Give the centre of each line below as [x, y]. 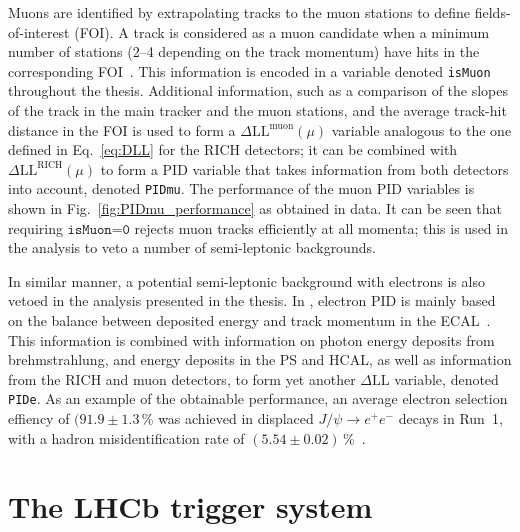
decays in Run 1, [450, 418]
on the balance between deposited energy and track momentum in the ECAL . [249, 320]
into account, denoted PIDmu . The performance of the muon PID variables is [241, 188]
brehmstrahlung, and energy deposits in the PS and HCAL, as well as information [260, 359]
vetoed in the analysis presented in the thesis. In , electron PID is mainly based [252, 300]
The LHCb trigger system [190, 506]
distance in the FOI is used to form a [122, 129]
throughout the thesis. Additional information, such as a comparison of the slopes [258, 90]
